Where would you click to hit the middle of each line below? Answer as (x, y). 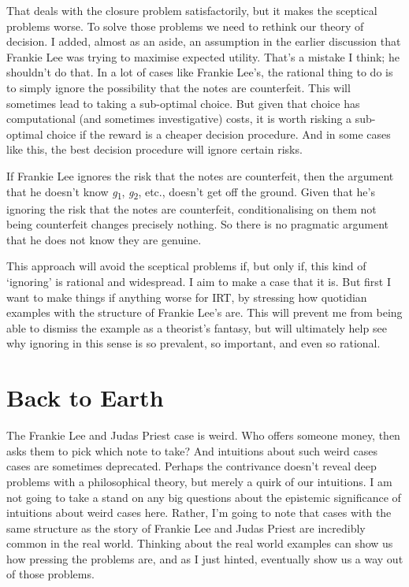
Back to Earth (85, 398)
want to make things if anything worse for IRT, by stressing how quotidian (187, 297)
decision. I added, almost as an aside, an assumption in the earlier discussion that (204, 41)
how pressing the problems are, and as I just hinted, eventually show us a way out (205, 558)
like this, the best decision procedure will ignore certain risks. (154, 149)
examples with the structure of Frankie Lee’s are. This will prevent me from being (204, 312)
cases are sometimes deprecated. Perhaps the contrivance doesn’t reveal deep (191, 466)
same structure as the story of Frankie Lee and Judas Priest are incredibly (186, 528)
